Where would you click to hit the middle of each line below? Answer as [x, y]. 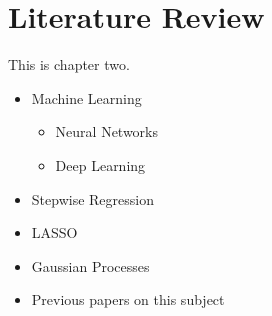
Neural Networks [107, 131]
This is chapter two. [69, 64]
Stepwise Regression [92, 198]
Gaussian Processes [90, 265]
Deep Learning [100, 164]
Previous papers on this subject [128, 299]
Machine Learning [86, 97]
